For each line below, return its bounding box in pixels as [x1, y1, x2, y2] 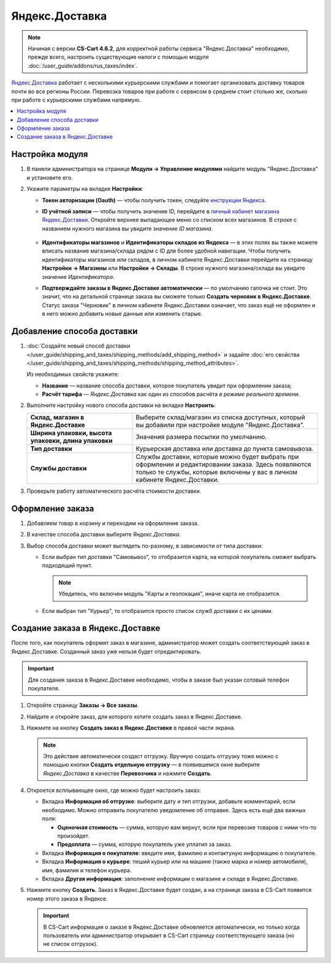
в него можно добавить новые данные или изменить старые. [42, 310, 203, 318]
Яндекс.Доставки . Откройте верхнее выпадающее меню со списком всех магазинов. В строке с [42, 216, 297, 224]
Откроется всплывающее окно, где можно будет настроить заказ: [26, 786, 202, 794]
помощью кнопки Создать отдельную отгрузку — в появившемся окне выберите [43, 761, 261, 769]
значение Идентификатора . [42, 273, 115, 280]
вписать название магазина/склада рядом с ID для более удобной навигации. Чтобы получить [42, 247, 291, 254]
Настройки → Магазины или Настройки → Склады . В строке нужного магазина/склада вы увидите [42, 264, 306, 272]
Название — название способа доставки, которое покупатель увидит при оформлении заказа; [42, 382, 292, 389]
